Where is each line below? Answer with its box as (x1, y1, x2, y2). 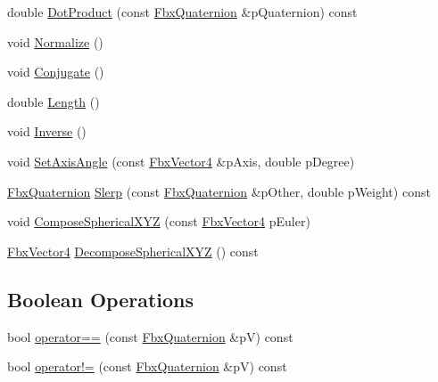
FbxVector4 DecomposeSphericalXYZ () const (7, 241, 259, 260)
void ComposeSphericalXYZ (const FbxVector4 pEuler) (7, 212, 310, 231)
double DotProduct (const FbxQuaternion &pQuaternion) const (7, 3, 358, 20)
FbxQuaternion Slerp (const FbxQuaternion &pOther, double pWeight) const (7, 182, 431, 200)
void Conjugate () (7, 62, 104, 81)
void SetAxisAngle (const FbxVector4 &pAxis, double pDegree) (7, 151, 355, 170)
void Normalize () (7, 32, 103, 51)
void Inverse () (7, 122, 87, 141)
